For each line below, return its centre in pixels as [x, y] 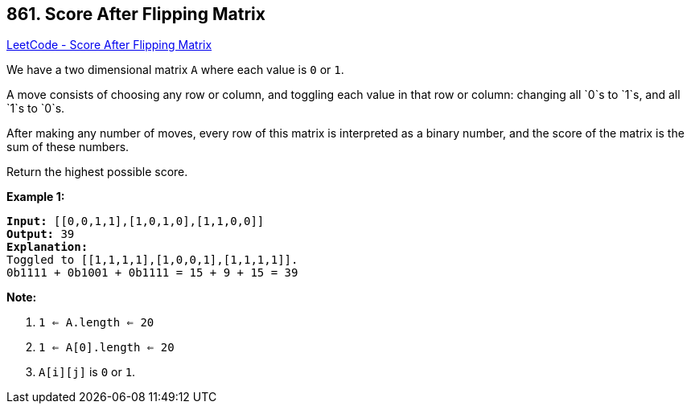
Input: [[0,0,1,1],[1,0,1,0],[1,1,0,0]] [136, 221]
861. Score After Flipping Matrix [136, 14]
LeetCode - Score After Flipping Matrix [109, 45]
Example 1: [36, 197]
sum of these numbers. [68, 147]
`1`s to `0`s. [36, 109]
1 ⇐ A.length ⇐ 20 [97, 323]
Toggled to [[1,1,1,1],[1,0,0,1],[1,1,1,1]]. [152, 260]
